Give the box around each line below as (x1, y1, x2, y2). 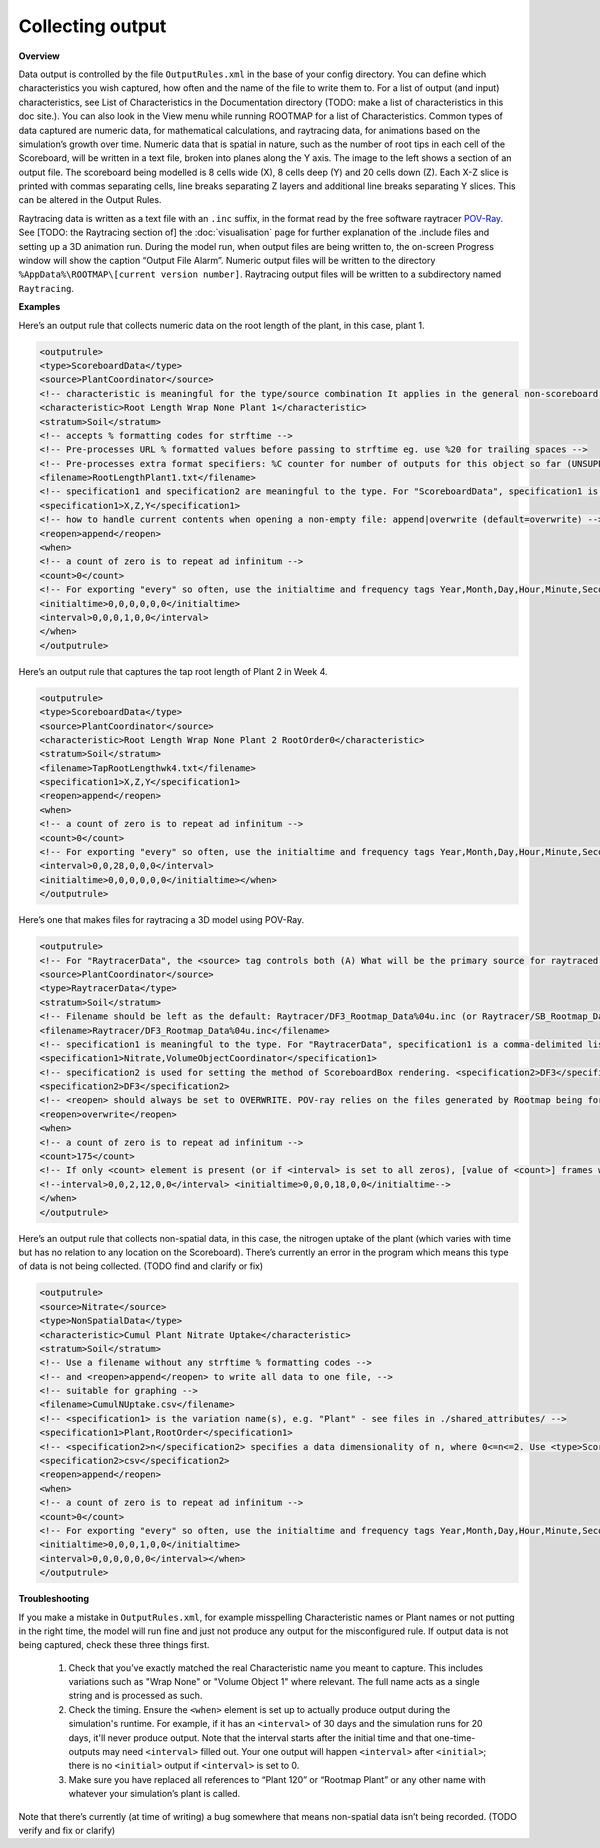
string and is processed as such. (68, 1690, 203, 1702)
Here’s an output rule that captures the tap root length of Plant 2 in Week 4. (18, 665, 328, 677)
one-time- (433, 1731, 476, 1744)
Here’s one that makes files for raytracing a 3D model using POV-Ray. (18, 914, 305, 926)
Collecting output (18, 15, 167, 37)
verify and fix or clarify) (18, 1825, 116, 1836)
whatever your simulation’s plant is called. (68, 1788, 241, 1800)
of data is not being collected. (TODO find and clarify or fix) (18, 1260, 264, 1272)
